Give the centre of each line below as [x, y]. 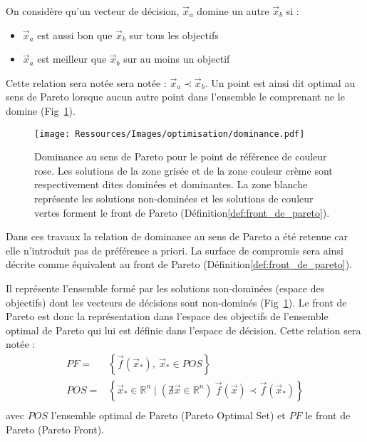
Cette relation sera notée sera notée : [86, 82]
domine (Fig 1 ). [41, 110]
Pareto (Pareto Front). [55, 429]
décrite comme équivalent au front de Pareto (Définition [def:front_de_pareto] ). [179, 264]
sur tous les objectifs [174, 35]
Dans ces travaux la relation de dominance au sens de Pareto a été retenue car [177, 236]
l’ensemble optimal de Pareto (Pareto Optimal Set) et [168, 415]
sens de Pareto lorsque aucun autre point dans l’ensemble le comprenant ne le [175, 97]
